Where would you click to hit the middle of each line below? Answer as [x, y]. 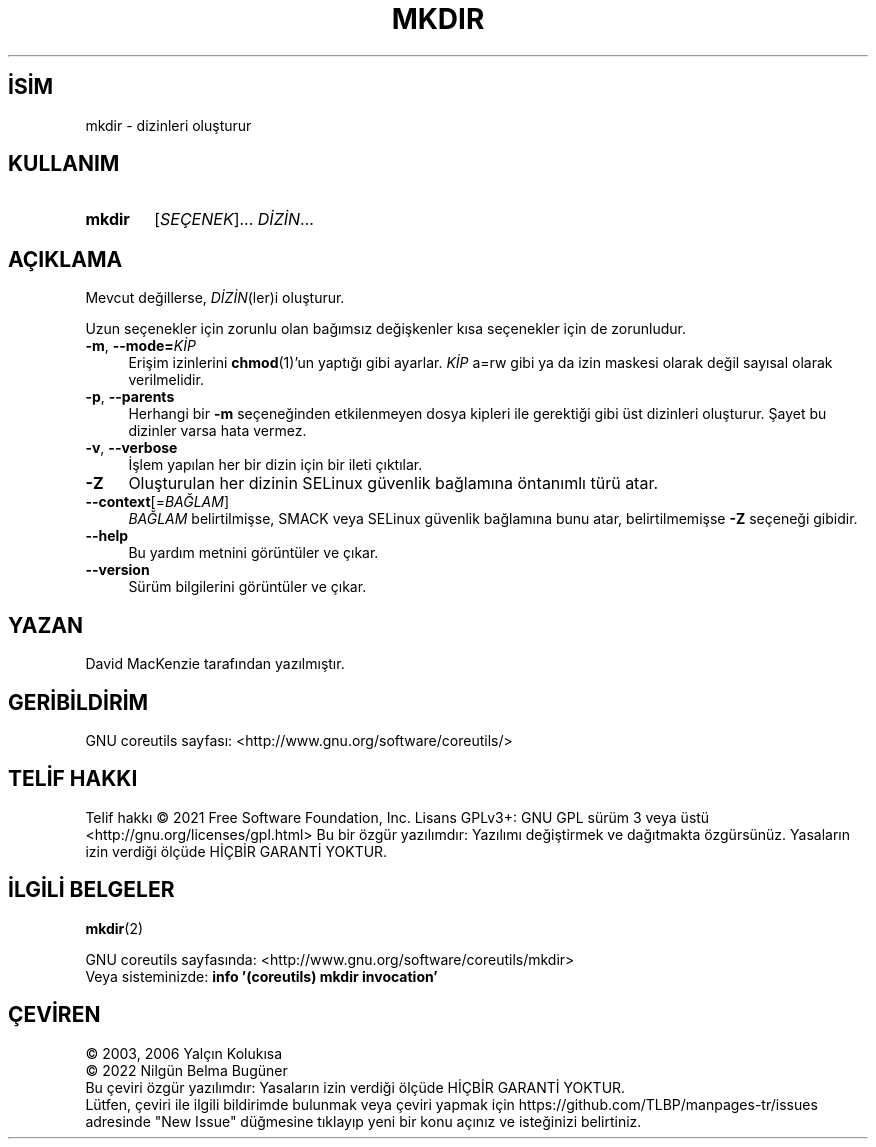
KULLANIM [64, 164]
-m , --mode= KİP [140, 346]
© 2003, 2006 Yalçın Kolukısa [184, 1053]
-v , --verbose [131, 448]
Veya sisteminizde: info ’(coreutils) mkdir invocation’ [261, 976]
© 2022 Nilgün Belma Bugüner [186, 1070]
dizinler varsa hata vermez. [217, 431]
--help [107, 536]
